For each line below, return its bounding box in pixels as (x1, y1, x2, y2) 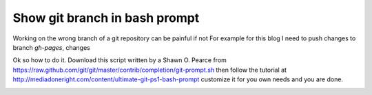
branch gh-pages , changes (12, 43, 91, 51)
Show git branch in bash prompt (12, 10, 200, 25)
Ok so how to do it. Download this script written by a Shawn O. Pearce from (12, 56, 227, 64)
